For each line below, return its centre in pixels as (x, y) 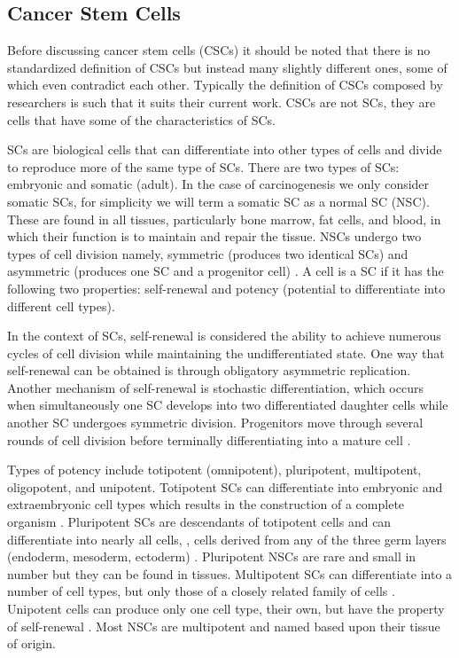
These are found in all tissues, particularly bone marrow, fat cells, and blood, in (224, 219)
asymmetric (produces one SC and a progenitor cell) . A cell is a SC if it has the (226, 271)
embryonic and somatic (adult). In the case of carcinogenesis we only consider (218, 184)
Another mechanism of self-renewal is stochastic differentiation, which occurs (215, 387)
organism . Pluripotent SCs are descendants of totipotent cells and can (199, 522)
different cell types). (61, 305)
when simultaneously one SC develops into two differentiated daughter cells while (228, 405)
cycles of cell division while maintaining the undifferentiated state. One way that (226, 352)
